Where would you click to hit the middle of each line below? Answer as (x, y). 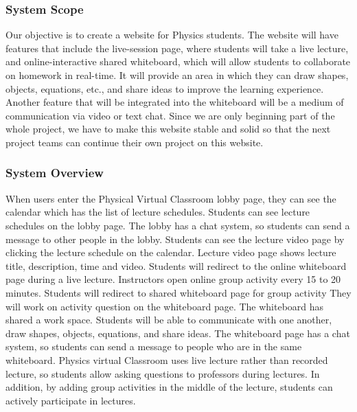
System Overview (55, 173)
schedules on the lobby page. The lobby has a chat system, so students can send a (178, 225)
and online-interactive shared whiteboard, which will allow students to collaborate (178, 61)
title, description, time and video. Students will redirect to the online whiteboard (176, 265)
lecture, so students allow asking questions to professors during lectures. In (163, 373)
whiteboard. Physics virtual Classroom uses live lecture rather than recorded (167, 359)
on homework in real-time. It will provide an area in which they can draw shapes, (177, 75)
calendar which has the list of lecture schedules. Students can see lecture (158, 212)
